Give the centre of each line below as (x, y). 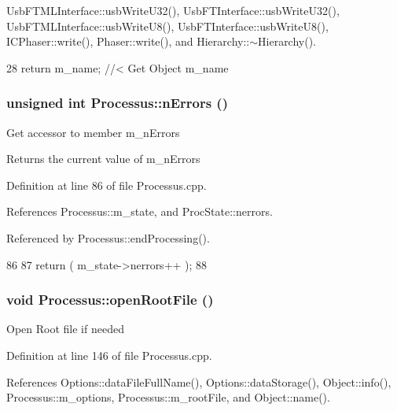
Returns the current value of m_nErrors (103, 159)
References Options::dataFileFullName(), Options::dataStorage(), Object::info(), (199, 381)
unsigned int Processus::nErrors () (117, 103)
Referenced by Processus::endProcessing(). (108, 237)
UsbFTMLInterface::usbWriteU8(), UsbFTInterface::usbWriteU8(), (167, 26)
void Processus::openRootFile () (110, 300)
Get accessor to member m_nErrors (93, 132)
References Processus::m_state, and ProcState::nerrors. (140, 211)
